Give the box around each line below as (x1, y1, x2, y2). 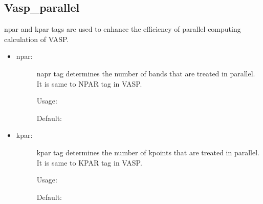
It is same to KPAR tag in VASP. (36, 157, 142, 168)
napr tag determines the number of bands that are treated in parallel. (36, 68, 255, 78)
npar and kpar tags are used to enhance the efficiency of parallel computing (4, 24, 241, 34)
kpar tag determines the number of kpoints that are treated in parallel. (36, 147, 259, 157)
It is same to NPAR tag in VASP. (36, 78, 142, 89)
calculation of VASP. (4, 33, 69, 44)
